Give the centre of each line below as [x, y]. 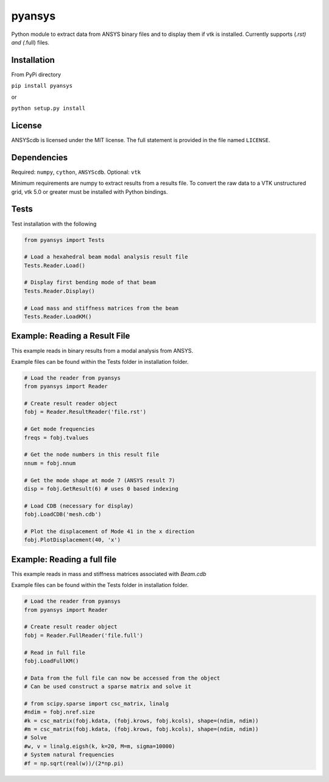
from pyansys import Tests [64, 240]
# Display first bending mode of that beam [90, 283]
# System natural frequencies [69, 755]
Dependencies [40, 158]
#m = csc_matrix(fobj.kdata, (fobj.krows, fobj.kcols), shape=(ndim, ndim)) [141, 729]
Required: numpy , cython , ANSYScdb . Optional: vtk [76, 172]
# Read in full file [55, 652]
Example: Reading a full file [64, 559]
